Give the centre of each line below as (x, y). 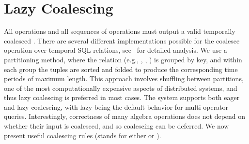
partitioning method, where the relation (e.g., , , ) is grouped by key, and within (123, 59)
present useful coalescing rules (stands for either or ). (83, 135)
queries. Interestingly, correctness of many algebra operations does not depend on (125, 116)
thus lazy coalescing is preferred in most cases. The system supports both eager (122, 97)
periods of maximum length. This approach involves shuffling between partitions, (124, 79)
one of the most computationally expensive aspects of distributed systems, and (121, 88)
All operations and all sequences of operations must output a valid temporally (120, 31)
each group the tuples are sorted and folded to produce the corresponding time (121, 69)
